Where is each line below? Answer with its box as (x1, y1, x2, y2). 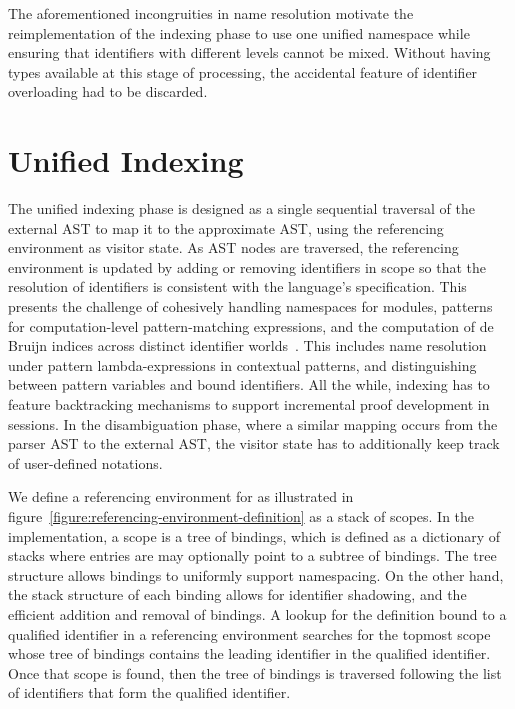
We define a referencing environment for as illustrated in (8, 486, 354, 507)
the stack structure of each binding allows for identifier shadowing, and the (8, 584, 467, 605)
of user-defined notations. (8, 452, 163, 473)
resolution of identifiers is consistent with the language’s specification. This (8, 276, 467, 297)
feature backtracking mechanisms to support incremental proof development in (8, 394, 490, 415)
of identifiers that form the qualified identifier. (8, 682, 291, 703)
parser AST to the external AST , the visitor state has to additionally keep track (8, 433, 500, 454)
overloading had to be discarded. (8, 81, 208, 102)
